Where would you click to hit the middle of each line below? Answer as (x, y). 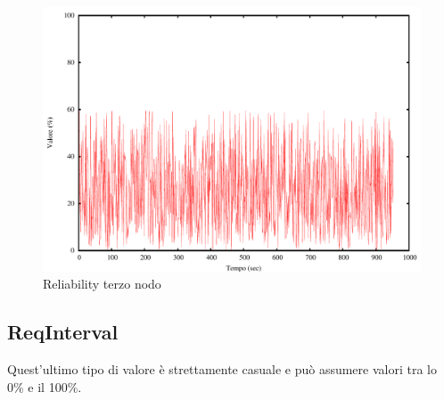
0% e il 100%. (45, 386)
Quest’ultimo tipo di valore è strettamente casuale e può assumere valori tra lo (222, 369)
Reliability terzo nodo (102, 284)
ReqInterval (63, 332)
